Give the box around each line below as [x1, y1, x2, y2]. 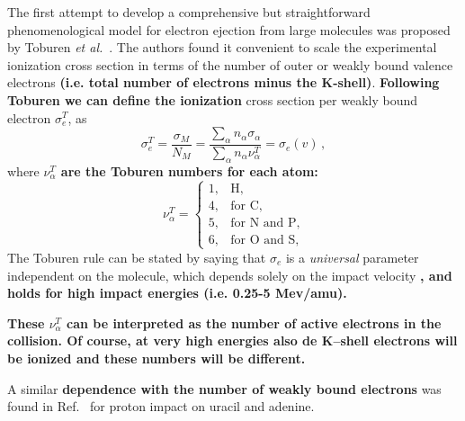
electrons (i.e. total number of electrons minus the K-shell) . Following [7, 73, 440, 92]
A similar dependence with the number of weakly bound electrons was [7, 379, 442, 398]
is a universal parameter [285, 247, 419, 266]
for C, [230, 199, 263, 212]
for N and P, [230, 216, 300, 229]
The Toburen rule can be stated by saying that [7, 247, 266, 266]
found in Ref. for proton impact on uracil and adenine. [7, 397, 315, 416]
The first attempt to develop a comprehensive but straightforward [7, 3, 371, 21]
